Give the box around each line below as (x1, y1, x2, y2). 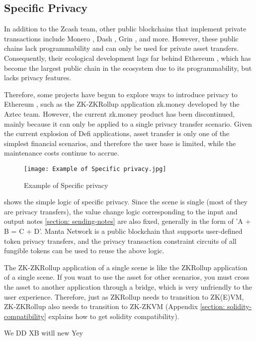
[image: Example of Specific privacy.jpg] (24, 165, 167, 172)
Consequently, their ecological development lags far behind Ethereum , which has (4, 52, 251, 63)
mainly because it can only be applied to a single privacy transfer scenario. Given (4, 118, 252, 129)
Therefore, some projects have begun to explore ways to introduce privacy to (4, 89, 238, 99)
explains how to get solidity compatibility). (48, 311, 179, 321)
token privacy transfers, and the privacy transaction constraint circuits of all (4, 235, 237, 246)
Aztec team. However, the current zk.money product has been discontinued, (4, 108, 235, 119)
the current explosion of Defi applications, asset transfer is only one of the (4, 128, 230, 139)
